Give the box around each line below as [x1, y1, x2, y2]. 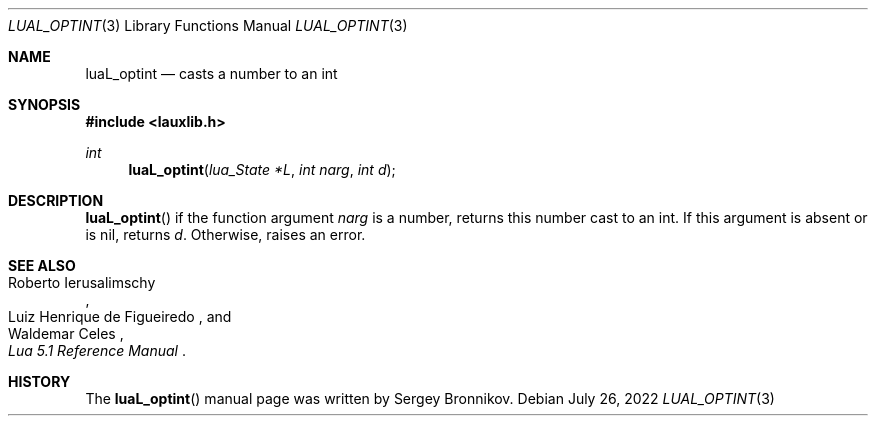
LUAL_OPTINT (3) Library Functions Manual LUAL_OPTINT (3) [8, 17, 408, 34]
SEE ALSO [8, 257, 76, 274]
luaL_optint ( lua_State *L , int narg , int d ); [128, 161, 396, 178]
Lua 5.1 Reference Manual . [8, 342, 186, 359]
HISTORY [8, 373, 71, 390]
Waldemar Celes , [8, 325, 124, 342]
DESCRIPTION [8, 192, 104, 209]
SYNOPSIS [8, 96, 81, 113]
